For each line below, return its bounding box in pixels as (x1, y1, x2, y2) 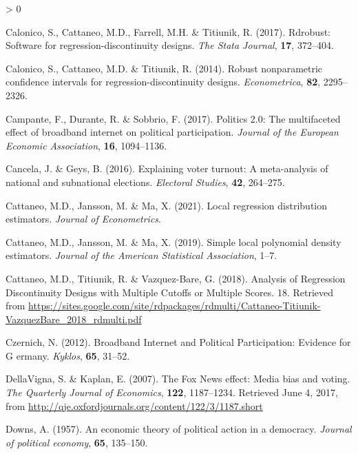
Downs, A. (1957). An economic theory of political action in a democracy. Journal (6, 422, 352, 436)
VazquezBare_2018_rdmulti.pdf (6, 311, 142, 326)
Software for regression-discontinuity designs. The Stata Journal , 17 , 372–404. (6, 38, 334, 52)
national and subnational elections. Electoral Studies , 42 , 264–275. (6, 174, 285, 189)
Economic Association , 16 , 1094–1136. (6, 138, 167, 152)
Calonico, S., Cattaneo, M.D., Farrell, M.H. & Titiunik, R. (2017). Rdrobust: (6, 24, 330, 39)
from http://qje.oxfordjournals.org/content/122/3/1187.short (6, 398, 263, 413)
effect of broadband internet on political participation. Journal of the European (6, 125, 339, 139)
